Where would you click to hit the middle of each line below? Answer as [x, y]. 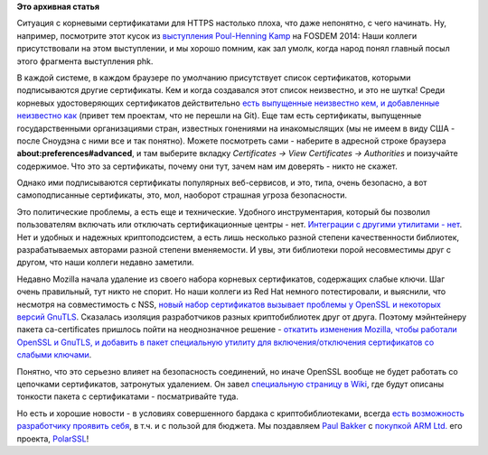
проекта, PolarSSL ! [53, 439]
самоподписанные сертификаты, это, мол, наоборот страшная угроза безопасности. [182, 195]
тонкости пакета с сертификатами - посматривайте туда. [127, 396]
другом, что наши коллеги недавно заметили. [105, 263]
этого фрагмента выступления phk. [85, 61]
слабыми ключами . [54, 355]
